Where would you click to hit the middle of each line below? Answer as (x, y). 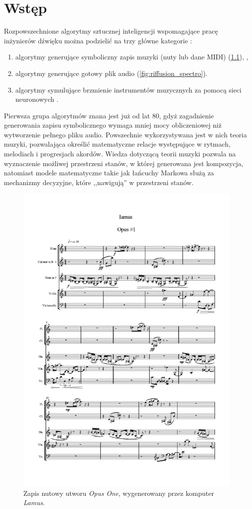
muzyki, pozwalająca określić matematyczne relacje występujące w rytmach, (117, 144)
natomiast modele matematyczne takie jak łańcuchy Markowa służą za (109, 173)
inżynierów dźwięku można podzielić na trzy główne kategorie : (98, 40)
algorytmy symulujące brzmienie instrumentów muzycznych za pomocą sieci (128, 89)
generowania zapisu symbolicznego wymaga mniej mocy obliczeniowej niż (113, 125)
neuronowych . (37, 99)
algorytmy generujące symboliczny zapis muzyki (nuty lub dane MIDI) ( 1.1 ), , (132, 57)
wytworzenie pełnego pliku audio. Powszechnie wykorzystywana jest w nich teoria (126, 134)
